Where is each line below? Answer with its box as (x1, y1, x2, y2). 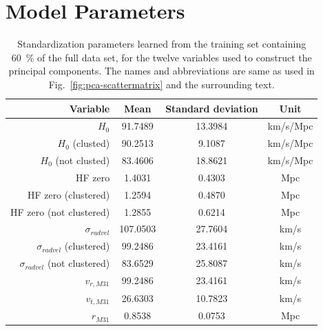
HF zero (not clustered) (10, 204, 110, 219)
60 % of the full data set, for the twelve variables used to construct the (11, 50, 312, 64)
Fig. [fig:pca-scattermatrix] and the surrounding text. (48, 77, 275, 91)
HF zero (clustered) (27, 187, 110, 201)
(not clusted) (55, 153, 110, 168)
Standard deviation (165, 101, 258, 115)
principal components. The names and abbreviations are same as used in (8, 63, 315, 78)
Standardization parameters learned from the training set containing (17, 37, 306, 51)
